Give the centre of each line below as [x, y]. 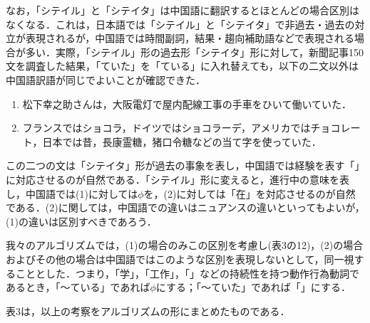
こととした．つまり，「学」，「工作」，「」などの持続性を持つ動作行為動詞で [187, 273]
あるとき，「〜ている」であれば [78, 287]
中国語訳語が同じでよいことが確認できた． [106, 79]
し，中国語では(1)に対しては [72, 193]
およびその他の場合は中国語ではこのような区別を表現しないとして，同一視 [180, 259]
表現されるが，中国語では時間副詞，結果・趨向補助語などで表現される [190, 38]
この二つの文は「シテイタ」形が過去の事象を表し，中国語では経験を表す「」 [185, 165]
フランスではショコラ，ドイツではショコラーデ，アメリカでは [166, 128]
